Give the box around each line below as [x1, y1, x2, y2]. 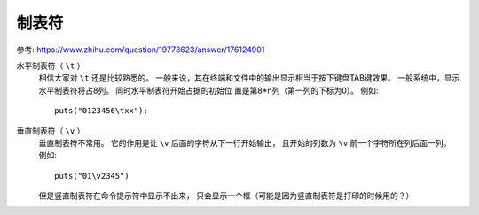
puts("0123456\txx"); [54, 106, 148, 116]
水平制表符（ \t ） [16, 60, 85, 71]
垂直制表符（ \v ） [16, 125, 85, 136]
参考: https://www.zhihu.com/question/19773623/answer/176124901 [16, 44, 265, 55]
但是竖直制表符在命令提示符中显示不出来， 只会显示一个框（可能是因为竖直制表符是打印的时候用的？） [38, 190, 414, 201]
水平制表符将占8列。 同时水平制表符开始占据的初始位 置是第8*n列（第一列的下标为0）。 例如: [38, 85, 379, 96]
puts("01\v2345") [54, 171, 130, 180]
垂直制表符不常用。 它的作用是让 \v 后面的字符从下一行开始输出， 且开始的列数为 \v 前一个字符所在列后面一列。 [38, 137, 452, 148]
